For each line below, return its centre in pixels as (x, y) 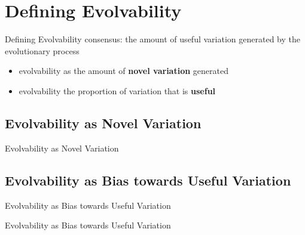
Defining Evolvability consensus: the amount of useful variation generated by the (152, 39)
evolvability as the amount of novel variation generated (123, 71)
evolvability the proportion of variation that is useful (117, 90)
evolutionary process (42, 50)
